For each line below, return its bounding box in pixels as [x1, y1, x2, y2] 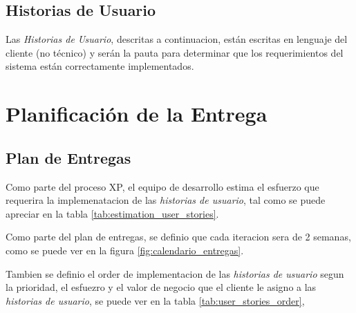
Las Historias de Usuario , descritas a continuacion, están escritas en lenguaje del [6, 32, 348, 46]
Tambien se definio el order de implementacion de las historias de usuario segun [6, 266, 344, 281]
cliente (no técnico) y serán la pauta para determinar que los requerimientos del [6, 45, 344, 59]
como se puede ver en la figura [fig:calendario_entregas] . [6, 243, 244, 257]
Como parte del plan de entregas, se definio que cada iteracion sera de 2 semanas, [6, 229, 351, 244]
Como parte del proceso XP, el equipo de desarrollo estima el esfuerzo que [6, 179, 319, 193]
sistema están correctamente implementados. [6, 59, 194, 73]
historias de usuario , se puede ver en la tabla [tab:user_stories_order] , [6, 293, 305, 307]
